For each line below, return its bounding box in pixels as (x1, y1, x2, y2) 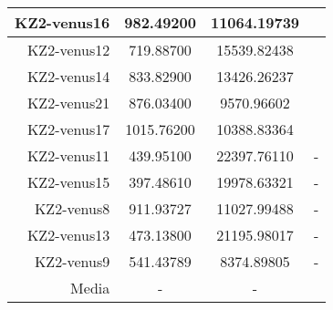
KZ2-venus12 (26, 39, 110, 60)
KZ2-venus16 (15, 12, 110, 33)
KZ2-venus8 (34, 198, 110, 219)
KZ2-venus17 (26, 119, 110, 139)
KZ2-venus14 (26, 66, 110, 87)
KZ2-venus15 (26, 171, 110, 192)
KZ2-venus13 (26, 224, 110, 245)
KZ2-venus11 (26, 145, 110, 166)
